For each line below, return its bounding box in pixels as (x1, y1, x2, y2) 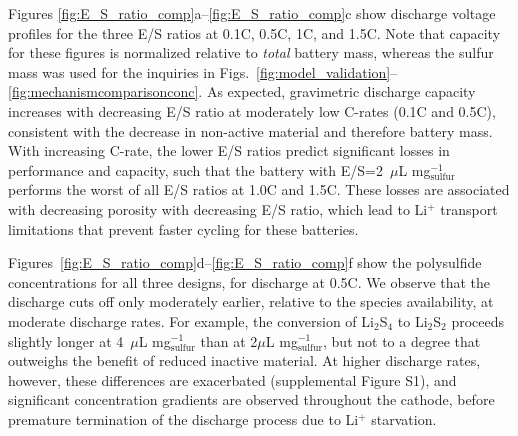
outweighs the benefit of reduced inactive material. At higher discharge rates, (8, 350, 481, 371)
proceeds (451, 310, 505, 331)
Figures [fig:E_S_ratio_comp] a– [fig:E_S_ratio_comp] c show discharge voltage (8, 3, 496, 23)
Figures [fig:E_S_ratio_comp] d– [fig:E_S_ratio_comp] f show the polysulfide (8, 252, 482, 273)
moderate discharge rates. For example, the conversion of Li (8, 310, 374, 331)
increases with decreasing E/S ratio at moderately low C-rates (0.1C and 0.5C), (8, 100, 496, 121)
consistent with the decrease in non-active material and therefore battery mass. (8, 120, 493, 141)
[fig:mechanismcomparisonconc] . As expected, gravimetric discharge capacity (8, 81, 476, 102)
